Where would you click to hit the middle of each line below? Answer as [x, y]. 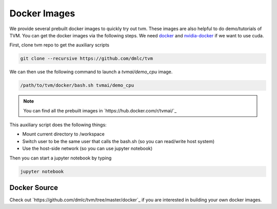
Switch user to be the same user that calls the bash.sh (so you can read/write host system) [118, 141]
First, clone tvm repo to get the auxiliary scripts [60, 45]
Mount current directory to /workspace [63, 134]
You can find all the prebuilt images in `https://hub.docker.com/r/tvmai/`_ [100, 110]
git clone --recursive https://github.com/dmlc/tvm [87, 59]
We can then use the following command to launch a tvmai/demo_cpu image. [91, 72]
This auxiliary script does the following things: [58, 125]
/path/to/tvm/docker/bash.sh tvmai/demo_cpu [77, 85]
